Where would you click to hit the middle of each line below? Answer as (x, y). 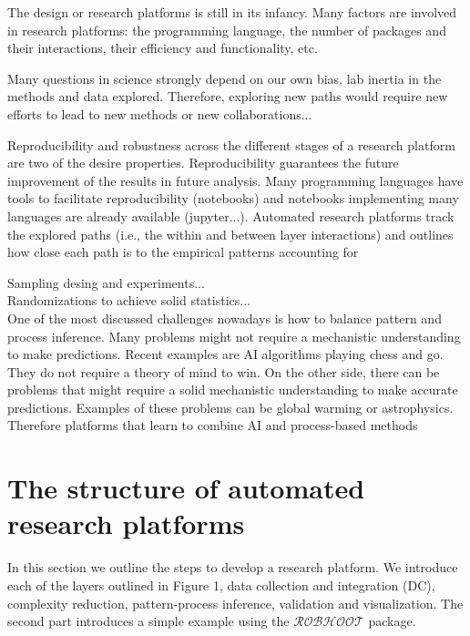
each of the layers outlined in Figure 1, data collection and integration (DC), (221, 585)
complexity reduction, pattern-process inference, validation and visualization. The (235, 603)
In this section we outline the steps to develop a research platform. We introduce (233, 567)
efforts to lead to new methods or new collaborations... (160, 113)
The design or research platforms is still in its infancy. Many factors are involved (232, 12)
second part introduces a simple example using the (148, 621)
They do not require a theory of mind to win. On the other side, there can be (224, 371)
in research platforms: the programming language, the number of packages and (227, 30)
